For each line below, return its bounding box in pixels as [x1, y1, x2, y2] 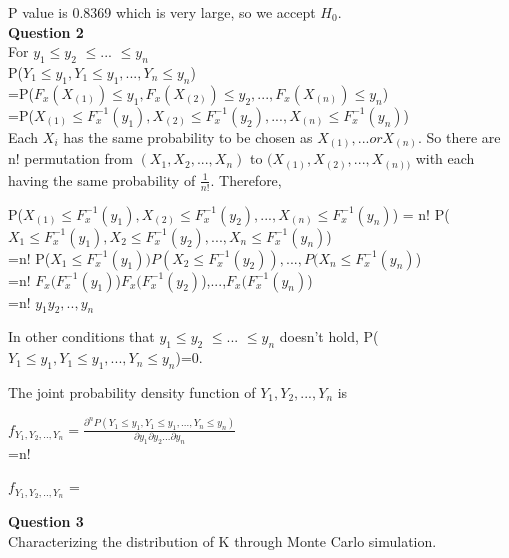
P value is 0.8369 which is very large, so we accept [8, 2, 316, 22]
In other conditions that [8, 326, 155, 347]
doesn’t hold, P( [279, 326, 379, 347]
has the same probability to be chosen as [63, 126, 313, 147]
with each [415, 148, 475, 169]
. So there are [418, 126, 501, 147]
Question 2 [8, 21, 84, 42]
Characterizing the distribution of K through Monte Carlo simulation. [8, 530, 437, 551]
